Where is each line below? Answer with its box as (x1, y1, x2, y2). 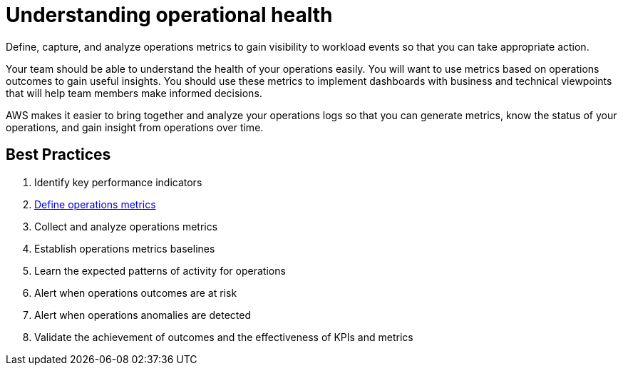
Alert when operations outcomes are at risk (34, 286, 237, 299)
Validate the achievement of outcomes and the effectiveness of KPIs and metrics (34, 330, 413, 343)
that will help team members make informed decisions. (6, 86, 262, 99)
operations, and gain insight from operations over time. (6, 121, 264, 133)
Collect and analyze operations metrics (34, 220, 218, 233)
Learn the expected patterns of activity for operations (34, 264, 286, 277)
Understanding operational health (6, 3, 333, 27)
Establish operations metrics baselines (34, 242, 215, 255)
